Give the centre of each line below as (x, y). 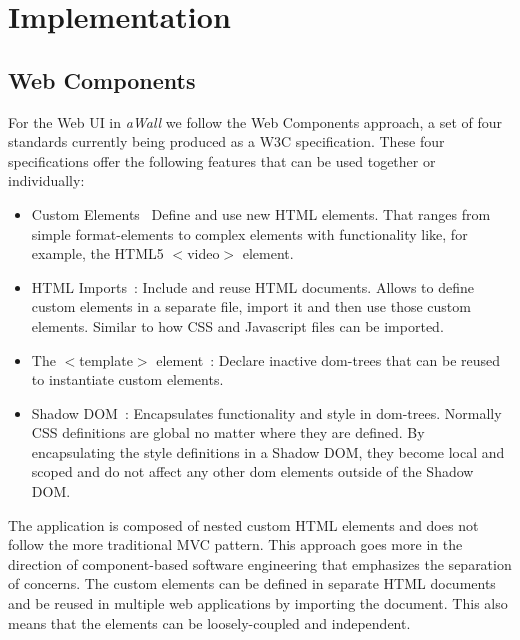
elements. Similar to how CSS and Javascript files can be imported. (237, 325)
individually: (46, 180)
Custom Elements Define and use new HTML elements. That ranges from (261, 213)
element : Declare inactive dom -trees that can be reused (328, 359)
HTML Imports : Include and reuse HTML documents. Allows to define (252, 286)
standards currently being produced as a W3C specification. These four (226, 141)
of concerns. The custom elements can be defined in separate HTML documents (252, 583)
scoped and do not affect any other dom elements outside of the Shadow (252, 471)
